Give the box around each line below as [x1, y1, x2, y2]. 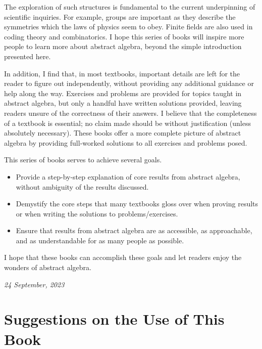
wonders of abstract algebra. [4, 262, 91, 273]
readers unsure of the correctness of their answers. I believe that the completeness [4, 107, 257, 118]
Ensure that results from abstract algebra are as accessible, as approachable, [16, 225, 252, 236]
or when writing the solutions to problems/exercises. [16, 208, 178, 219]
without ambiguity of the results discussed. [16, 181, 149, 192]
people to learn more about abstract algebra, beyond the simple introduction [4, 41, 242, 52]
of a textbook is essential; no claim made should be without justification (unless [4, 117, 251, 128]
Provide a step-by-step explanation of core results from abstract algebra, [16, 171, 240, 182]
